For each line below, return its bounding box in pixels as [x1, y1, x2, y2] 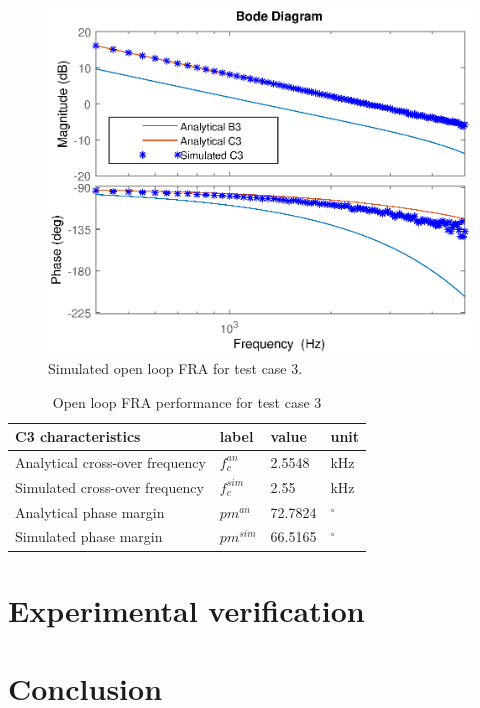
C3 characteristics [15, 426, 141, 447]
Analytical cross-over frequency [15, 451, 206, 472]
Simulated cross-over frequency [15, 476, 204, 497]
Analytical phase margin [15, 501, 165, 522]
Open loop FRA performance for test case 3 [52, 391, 322, 412]
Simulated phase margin [15, 526, 163, 547]
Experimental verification [8, 589, 365, 630]
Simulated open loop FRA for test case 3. [48, 357, 303, 378]
